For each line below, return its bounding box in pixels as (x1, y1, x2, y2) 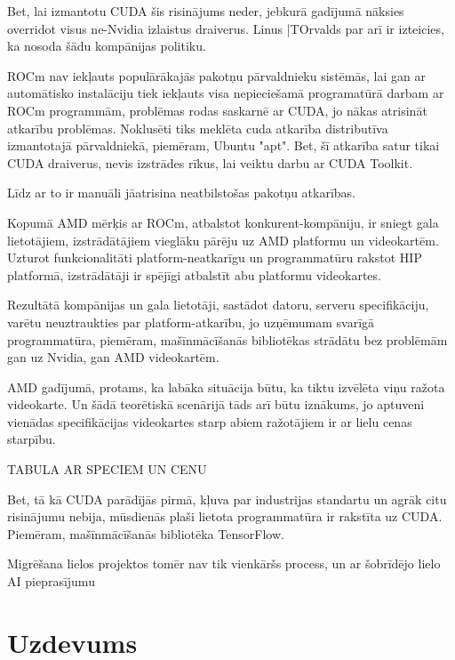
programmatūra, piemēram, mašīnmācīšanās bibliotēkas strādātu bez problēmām (7, 330, 448, 349)
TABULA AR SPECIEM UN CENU (7, 460, 207, 479)
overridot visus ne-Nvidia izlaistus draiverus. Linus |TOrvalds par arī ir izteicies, (7, 19, 444, 37)
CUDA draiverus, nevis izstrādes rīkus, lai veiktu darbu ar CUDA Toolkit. (7, 153, 413, 172)
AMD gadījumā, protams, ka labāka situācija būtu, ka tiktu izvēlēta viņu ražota (7, 377, 445, 396)
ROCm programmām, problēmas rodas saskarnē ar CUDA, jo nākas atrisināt (7, 101, 427, 119)
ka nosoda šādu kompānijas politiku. (7, 36, 206, 55)
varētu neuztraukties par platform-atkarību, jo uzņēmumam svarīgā (7, 312, 375, 331)
